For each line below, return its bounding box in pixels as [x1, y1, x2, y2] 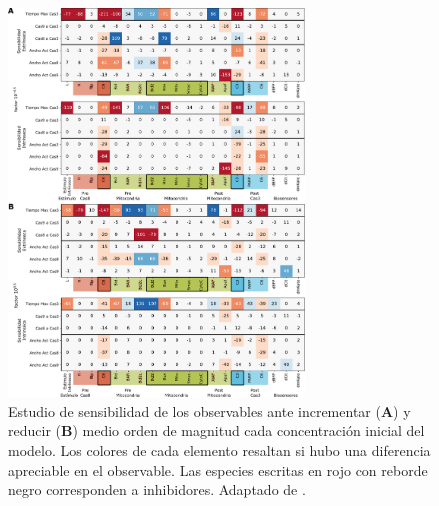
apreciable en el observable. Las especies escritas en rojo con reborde [8, 459, 428, 480]
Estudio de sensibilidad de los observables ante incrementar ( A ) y [8, 400, 411, 421]
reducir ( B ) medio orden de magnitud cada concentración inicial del [8, 420, 425, 441]
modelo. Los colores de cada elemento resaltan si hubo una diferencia [8, 439, 431, 460]
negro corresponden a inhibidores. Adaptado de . [8, 479, 306, 500]
